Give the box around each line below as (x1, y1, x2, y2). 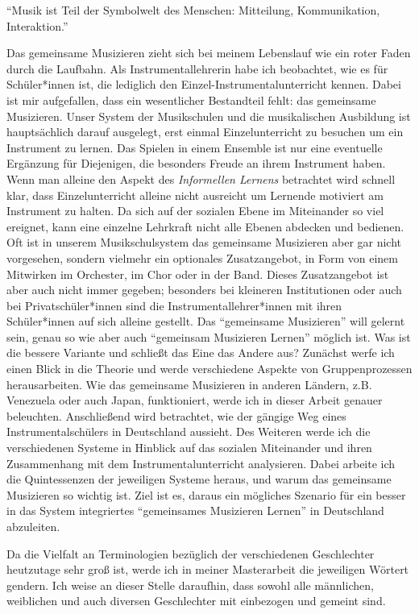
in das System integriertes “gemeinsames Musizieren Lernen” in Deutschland (6, 502, 384, 519)
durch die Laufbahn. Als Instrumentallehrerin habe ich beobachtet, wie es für (6, 60, 388, 77)
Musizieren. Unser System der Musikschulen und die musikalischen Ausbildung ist (6, 107, 411, 124)
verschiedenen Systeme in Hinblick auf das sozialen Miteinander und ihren (6, 439, 372, 456)
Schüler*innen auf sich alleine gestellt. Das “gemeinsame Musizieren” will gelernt (6, 313, 405, 330)
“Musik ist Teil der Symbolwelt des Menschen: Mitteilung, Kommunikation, (6, 2, 380, 18)
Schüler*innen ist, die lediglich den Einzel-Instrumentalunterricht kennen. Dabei (6, 76, 401, 93)
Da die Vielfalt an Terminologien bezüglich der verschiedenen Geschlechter (6, 545, 375, 562)
